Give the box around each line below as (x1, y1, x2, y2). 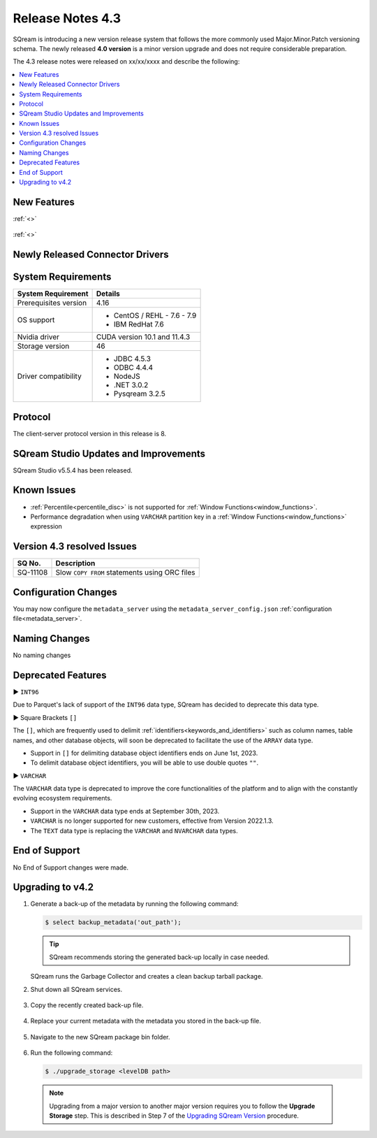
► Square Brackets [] (13, 713, 77, 721)
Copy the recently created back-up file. (30, 1001, 144, 1009)
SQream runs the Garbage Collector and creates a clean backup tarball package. (30, 972, 263, 981)
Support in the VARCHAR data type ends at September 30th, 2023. (30, 807, 220, 815)
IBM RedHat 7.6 (113, 319, 164, 329)
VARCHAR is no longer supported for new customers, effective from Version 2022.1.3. (30, 816, 274, 825)
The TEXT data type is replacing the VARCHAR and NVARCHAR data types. (30, 826, 238, 835)
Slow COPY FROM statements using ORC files (55, 568, 195, 577)
